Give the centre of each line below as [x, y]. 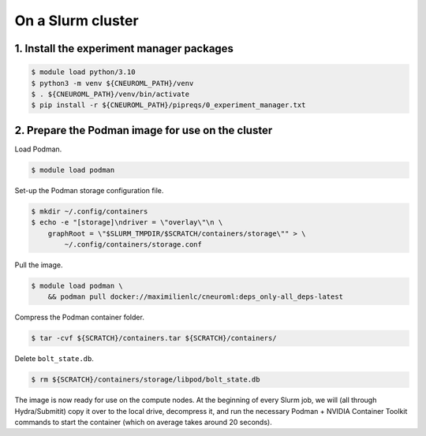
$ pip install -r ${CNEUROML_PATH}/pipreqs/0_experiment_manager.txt [168, 105]
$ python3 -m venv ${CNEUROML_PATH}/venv [112, 83]
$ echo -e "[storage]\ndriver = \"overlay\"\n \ [127, 222]
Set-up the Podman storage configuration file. [89, 190]
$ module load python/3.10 [83, 72]
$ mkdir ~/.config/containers [90, 211]
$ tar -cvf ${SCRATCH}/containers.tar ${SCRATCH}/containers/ [154, 338]
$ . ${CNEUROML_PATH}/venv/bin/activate [110, 94]
